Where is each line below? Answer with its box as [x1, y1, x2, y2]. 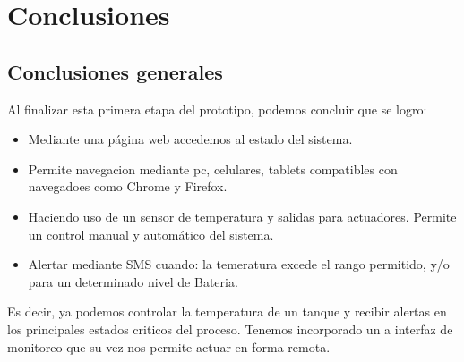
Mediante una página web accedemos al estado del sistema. [28, 130, 353, 148]
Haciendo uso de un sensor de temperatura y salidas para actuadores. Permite [28, 206, 457, 225]
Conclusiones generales [7, 57, 223, 85]
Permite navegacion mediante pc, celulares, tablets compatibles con [28, 159, 398, 178]
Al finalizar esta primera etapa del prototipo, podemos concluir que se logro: [7, 99, 427, 118]
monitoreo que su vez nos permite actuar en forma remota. [7, 337, 331, 356]
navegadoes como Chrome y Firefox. [28, 177, 228, 196]
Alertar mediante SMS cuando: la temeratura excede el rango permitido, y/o [28, 255, 450, 274]
